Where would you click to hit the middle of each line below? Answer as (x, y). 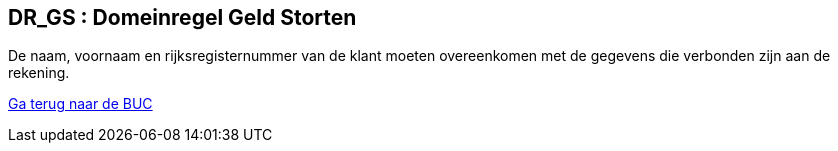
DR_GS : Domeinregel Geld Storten (182, 17)
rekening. (39, 73)
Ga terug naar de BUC (80, 104)
